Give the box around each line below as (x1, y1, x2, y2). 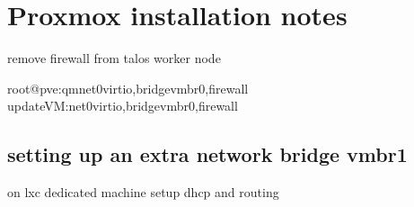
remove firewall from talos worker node (7, 49, 221, 67)
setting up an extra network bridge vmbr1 (7, 140, 408, 168)
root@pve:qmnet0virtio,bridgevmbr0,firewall (7, 78, 249, 97)
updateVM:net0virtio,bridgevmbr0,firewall (7, 96, 238, 115)
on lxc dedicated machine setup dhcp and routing (7, 183, 279, 202)
